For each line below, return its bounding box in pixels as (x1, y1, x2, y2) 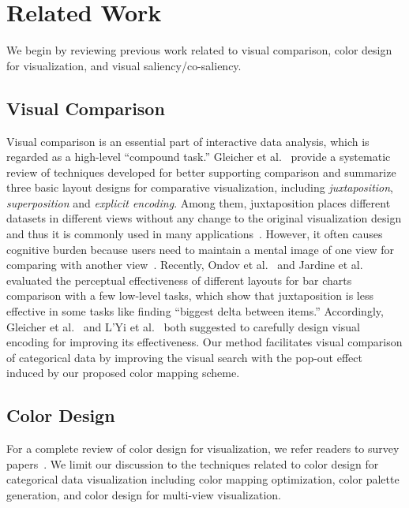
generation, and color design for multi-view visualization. (6, 487, 281, 502)
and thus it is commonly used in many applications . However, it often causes (6, 226, 383, 242)
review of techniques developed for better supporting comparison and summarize (6, 163, 396, 180)
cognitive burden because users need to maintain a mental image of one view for (6, 241, 395, 257)
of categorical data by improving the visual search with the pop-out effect (6, 349, 362, 365)
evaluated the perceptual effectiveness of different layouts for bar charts (6, 271, 352, 288)
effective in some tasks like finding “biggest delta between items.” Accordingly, (6, 303, 384, 319)
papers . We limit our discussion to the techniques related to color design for (6, 455, 379, 472)
